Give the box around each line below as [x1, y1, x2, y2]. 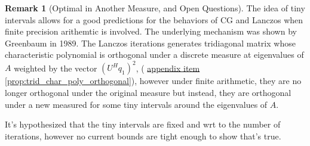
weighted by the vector [14, 61, 97, 74]
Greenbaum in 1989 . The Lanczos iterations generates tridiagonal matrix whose [5, 36, 296, 49]
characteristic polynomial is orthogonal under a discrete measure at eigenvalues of [5, 48, 304, 61]
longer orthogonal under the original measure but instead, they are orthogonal [5, 86, 291, 99]
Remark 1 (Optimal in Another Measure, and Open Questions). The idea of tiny [5, 2, 305, 14]
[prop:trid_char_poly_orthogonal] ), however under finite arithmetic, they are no [5, 74, 302, 87]
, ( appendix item [136, 61, 200, 74]
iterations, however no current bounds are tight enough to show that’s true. [5, 129, 281, 142]
